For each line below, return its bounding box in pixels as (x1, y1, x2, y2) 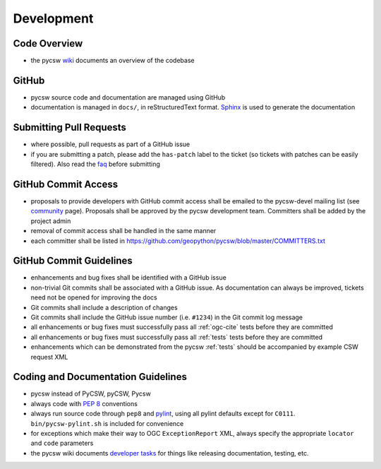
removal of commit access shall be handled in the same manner (30, 227, 217, 235)
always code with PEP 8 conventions (30, 399, 138, 408)
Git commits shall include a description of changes (30, 303, 178, 311)
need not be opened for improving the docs (30, 293, 158, 302)
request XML (30, 352, 68, 361)
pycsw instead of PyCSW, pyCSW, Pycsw (30, 389, 151, 398)
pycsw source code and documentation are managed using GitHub (30, 93, 226, 102)
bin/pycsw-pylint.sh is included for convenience (30, 419, 184, 427)
